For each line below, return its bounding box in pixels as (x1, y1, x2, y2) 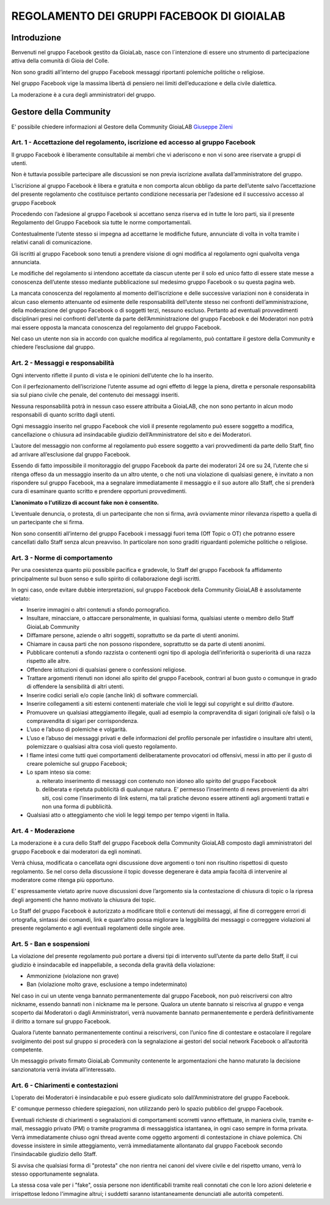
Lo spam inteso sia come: (26, 768, 91, 776)
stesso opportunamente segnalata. (11, 1170, 99, 1177)
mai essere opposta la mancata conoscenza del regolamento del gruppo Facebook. (11, 324, 222, 331)
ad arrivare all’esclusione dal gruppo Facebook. (11, 450, 131, 458)
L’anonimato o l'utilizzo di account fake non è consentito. (11, 499, 159, 506)
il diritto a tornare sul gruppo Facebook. (11, 1017, 111, 1025)
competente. (11, 1046, 43, 1053)
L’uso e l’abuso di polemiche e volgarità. (26, 725, 128, 733)
